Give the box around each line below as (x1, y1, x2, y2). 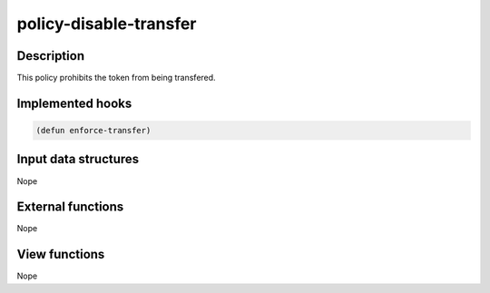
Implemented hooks (16, 95, 132, 111)
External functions (16, 200, 124, 215)
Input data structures (16, 151, 140, 167)
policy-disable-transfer (16, 14, 197, 34)
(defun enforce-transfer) (35, 125, 152, 136)
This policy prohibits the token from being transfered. (16, 73, 217, 83)
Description (16, 48, 85, 63)
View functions (16, 247, 105, 262)
